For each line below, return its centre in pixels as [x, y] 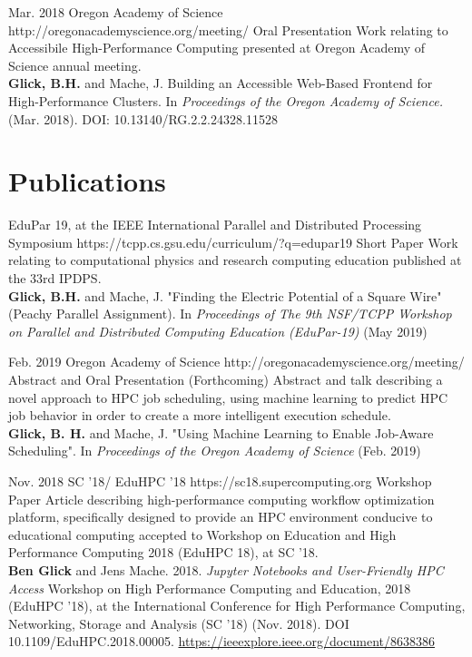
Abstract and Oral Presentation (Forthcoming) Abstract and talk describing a [226, 380]
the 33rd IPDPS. [55, 278]
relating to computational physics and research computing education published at [235, 260]
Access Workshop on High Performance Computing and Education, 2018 [210, 588]
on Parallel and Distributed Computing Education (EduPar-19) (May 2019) [218, 331]
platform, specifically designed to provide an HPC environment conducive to [221, 517]
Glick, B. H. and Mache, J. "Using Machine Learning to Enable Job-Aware [221, 432]
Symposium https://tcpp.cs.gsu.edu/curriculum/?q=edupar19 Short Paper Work [233, 242]
